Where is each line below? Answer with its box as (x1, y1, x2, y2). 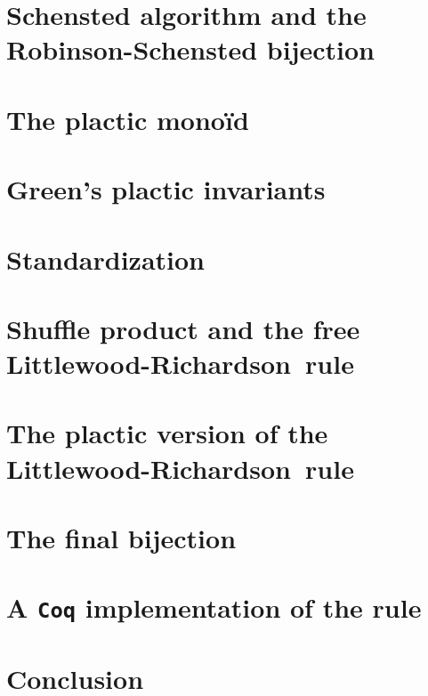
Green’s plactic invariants (6, 171, 326, 207)
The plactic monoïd (6, 101, 249, 137)
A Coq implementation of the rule (6, 589, 422, 626)
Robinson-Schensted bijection (6, 31, 376, 68)
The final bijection (6, 520, 237, 555)
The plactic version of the (6, 415, 328, 451)
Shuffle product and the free (6, 310, 360, 346)
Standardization (6, 240, 205, 277)
